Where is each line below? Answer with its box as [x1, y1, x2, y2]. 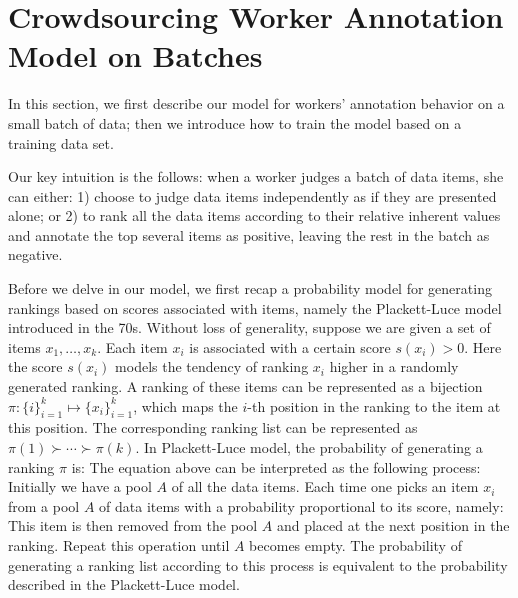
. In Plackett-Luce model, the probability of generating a [135, 437, 483, 458]
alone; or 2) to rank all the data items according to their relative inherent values [8, 205, 501, 226]
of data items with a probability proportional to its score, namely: [99, 495, 504, 516]
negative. [8, 244, 63, 265]
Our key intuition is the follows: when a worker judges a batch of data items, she [8, 166, 504, 187]
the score [8, 356, 63, 377]
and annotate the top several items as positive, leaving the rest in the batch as [8, 224, 490, 245]
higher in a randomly [329, 356, 459, 377]
